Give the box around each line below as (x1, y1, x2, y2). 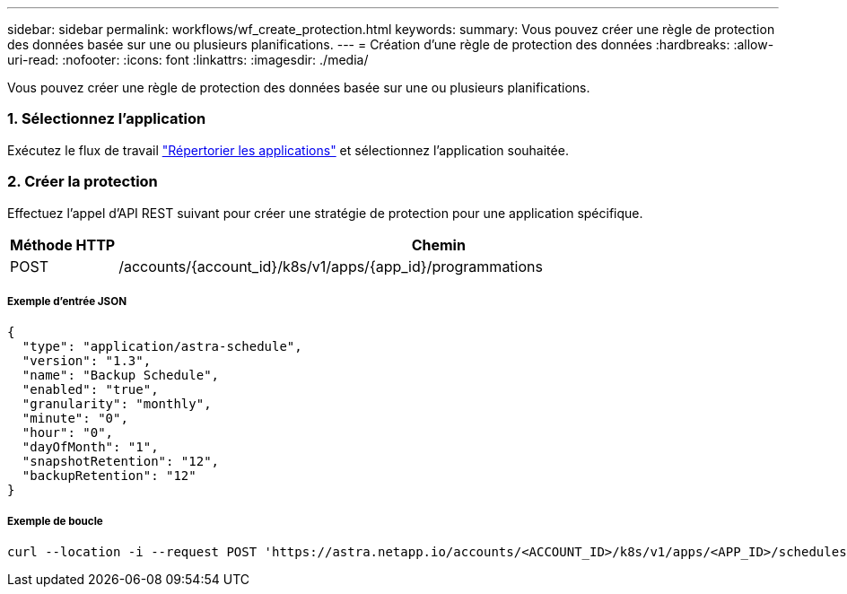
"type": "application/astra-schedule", (22, 339, 302, 354)
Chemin (411, 235, 466, 254)
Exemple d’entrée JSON (7, 294, 127, 308)
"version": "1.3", (22, 354, 152, 369)
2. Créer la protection (7, 172, 158, 191)
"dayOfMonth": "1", (22, 440, 159, 455)
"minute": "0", (22, 411, 128, 426)
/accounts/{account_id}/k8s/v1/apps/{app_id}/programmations (118, 257, 543, 275)
